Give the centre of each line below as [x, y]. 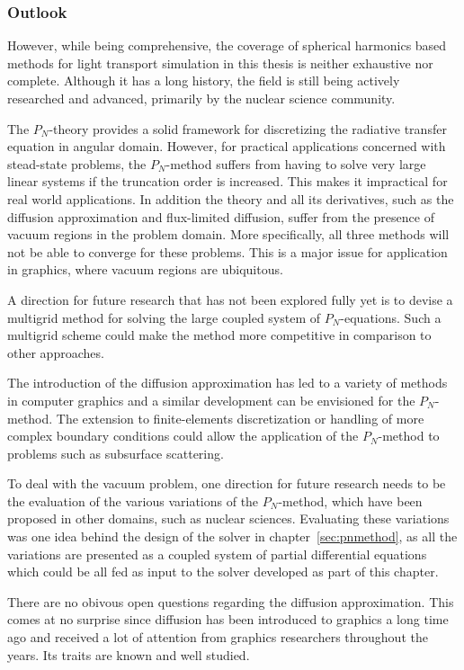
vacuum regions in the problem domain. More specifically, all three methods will [228, 234]
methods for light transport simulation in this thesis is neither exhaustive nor [220, 63]
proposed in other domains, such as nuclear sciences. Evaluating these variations [228, 518]
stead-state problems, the [77, 163]
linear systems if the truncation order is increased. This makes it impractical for [228, 181]
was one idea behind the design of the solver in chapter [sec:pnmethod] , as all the [232, 536]
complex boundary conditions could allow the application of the [183, 436]
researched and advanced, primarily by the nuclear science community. [201, 98]
